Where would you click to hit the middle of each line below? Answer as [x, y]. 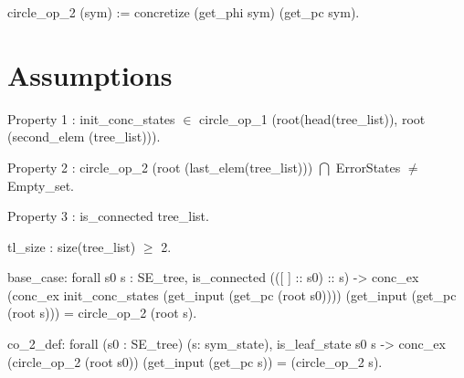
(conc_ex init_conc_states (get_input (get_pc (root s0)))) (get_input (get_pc [232, 294]
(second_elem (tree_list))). [84, 136]
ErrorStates [368, 167]
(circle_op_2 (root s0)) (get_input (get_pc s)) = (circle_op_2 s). [195, 361]
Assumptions [90, 74]
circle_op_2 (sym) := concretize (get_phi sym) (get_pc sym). [184, 12]
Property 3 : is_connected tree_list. [108, 216]
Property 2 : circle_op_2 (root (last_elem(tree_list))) [160, 167]
